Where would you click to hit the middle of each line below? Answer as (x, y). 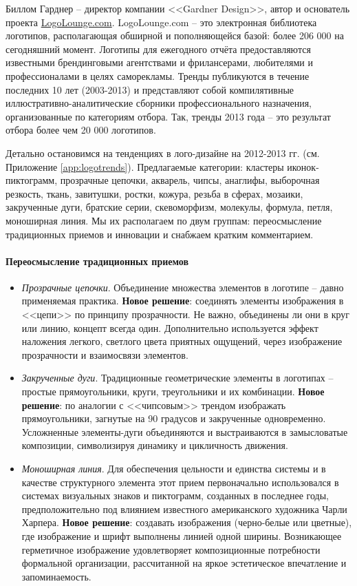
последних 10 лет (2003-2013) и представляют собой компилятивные (150, 89)
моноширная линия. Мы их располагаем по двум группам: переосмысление (164, 220)
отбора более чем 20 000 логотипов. (81, 130)
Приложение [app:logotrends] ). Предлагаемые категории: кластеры (145, 166)
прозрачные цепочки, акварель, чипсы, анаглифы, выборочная (190, 180)
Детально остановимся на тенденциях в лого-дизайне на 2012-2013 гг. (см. (163, 153)
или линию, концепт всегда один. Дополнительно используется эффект (170, 327)
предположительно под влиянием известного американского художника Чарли (184, 509)
